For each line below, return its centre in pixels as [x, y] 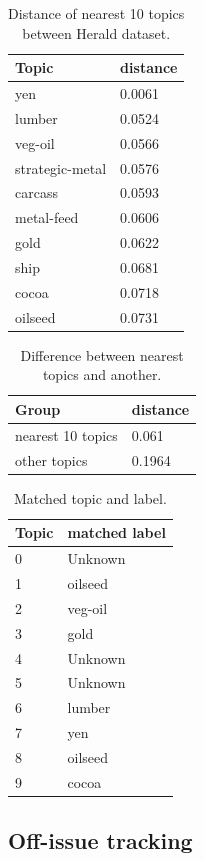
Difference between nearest [102, 354]
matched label [116, 532]
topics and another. [102, 374]
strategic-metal [61, 167]
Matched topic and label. [90, 497]
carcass [36, 192]
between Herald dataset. [96, 32]
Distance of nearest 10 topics [96, 13]
